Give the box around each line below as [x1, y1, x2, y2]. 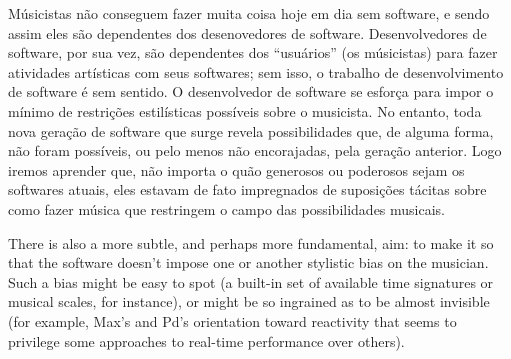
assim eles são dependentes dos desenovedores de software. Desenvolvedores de [8, 22, 487, 43]
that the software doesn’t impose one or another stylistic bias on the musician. [8, 252, 489, 273]
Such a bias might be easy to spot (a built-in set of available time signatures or [8, 271, 494, 292]
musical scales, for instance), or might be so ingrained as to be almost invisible [8, 291, 490, 312]
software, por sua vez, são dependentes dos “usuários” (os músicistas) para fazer [8, 42, 498, 63]
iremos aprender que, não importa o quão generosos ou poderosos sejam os [8, 159, 465, 180]
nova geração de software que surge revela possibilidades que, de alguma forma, [8, 120, 494, 141]
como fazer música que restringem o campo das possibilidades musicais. [8, 198, 446, 219]
